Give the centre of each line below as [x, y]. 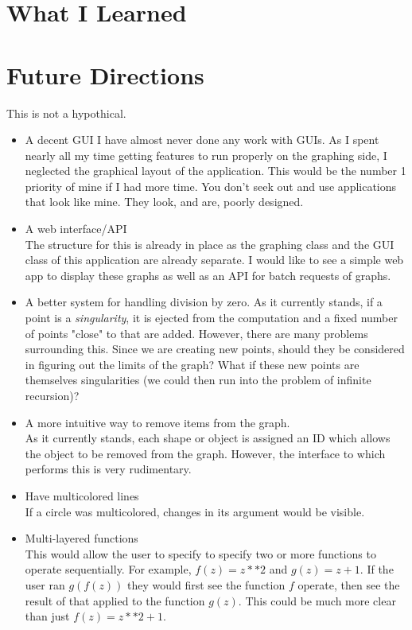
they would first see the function [206, 584]
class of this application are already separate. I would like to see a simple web [214, 260]
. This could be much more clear [317, 600]
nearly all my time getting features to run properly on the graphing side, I [206, 155]
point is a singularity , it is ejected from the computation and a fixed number [211, 318]
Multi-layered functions [82, 538]
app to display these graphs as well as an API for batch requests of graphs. [208, 275]
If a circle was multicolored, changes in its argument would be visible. [195, 511]
